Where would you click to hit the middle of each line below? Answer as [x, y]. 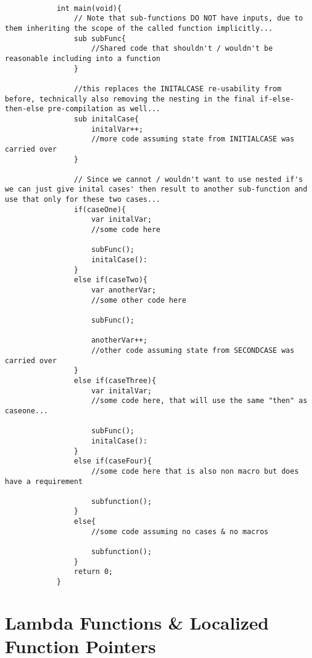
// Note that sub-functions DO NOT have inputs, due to [188, 18]
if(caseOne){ [100, 209]
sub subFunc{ [100, 38]
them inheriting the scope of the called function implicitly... [139, 28]
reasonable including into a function [83, 58]
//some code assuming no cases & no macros [180, 531]
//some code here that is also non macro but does [195, 471]
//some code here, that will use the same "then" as [199, 401]
